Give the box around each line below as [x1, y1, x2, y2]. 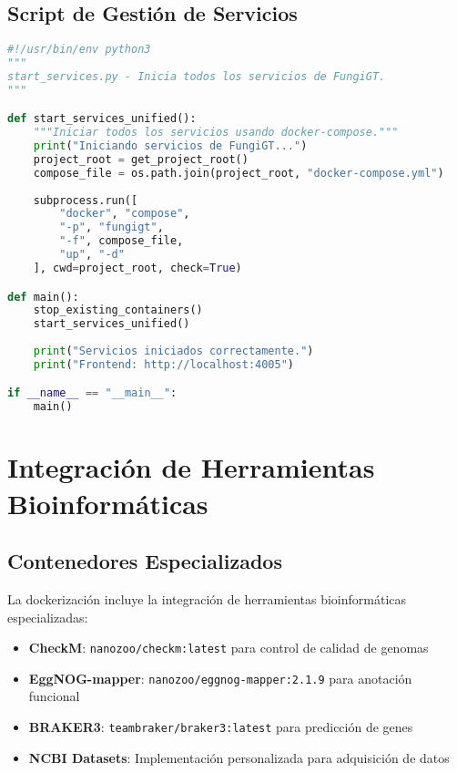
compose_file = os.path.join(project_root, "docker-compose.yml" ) [33, 166, 444, 180]
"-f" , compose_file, [59, 234, 184, 248]
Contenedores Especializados [7, 547, 282, 575]
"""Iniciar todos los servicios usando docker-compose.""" [33, 126, 399, 139]
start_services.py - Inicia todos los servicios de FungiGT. [7, 69, 386, 83]
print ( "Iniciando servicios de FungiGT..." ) [33, 139, 308, 153]
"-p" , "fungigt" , [59, 221, 164, 234]
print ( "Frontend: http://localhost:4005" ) [33, 357, 295, 371]
